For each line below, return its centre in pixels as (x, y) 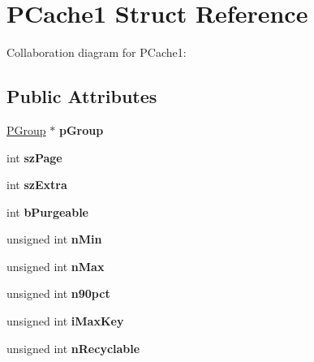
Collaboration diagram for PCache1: (97, 52)
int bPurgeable (47, 211)
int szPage (34, 157)
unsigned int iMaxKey (65, 321)
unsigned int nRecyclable (73, 348)
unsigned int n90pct (58, 293)
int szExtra (37, 185)
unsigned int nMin (54, 239)
